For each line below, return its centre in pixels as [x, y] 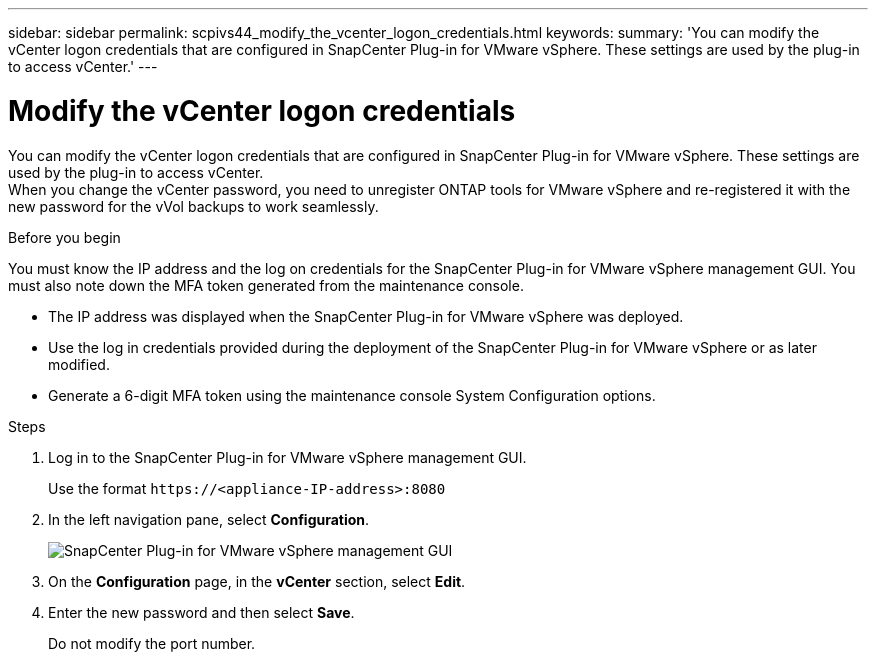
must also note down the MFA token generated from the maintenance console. [266, 285]
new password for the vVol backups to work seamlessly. [193, 206]
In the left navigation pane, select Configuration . [209, 519]
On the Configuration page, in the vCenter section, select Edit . [257, 581]
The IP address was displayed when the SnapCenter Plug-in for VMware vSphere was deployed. [366, 316]
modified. [79, 364]
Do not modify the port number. [152, 643]
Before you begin [64, 237]
